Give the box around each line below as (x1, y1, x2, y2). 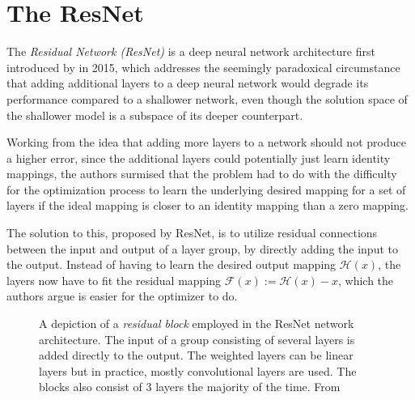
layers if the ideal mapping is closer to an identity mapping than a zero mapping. (6, 197, 409, 214)
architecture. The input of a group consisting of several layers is (39, 330, 355, 347)
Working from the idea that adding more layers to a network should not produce (6, 134, 406, 151)
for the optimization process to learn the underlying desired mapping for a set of (6, 181, 406, 198)
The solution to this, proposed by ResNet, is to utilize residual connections (6, 224, 378, 241)
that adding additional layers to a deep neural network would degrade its (6, 74, 369, 91)
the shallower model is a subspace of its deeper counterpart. (6, 106, 303, 123)
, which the (337, 271, 394, 288)
